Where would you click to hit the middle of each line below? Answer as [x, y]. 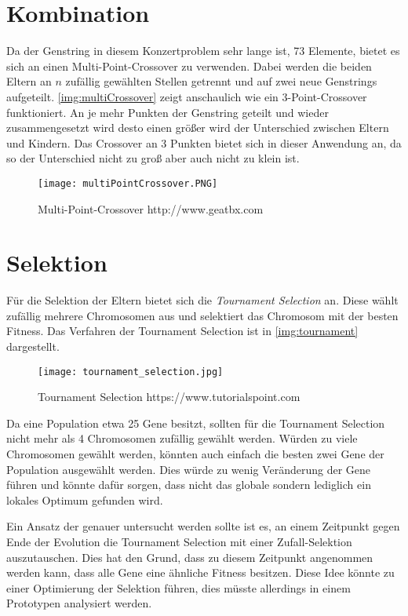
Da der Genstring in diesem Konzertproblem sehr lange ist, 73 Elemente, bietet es [203, 51]
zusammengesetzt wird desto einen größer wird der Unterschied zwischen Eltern [198, 128]
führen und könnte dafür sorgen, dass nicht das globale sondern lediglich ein [189, 485]
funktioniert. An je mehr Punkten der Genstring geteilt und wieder [168, 112]
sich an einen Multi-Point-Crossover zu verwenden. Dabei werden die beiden [189, 66]
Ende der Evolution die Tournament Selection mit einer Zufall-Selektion [179, 542]
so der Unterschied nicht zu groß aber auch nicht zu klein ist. [153, 158]
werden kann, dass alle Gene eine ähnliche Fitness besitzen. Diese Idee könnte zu [200, 572]
